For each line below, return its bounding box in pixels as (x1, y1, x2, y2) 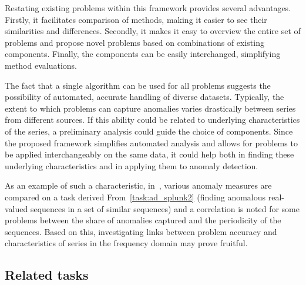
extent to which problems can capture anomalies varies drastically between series (5, 102, 296, 114)
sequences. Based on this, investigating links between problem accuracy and (5, 225, 277, 237)
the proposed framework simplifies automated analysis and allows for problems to (5, 136, 298, 149)
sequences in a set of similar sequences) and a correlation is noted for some (30, 202, 300, 214)
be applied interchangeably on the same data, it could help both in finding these (5, 148, 294, 160)
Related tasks (5, 266, 89, 284)
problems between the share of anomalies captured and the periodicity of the (5, 214, 281, 226)
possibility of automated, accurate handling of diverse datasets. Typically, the (5, 90, 284, 103)
